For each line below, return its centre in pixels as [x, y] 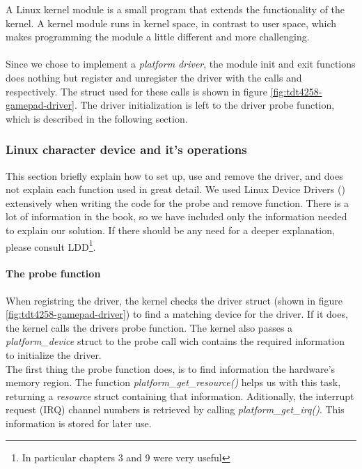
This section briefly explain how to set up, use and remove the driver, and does [174, 175]
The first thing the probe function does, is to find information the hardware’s [171, 368]
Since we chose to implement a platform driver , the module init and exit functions [181, 64]
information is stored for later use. [79, 423]
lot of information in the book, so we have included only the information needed [176, 216]
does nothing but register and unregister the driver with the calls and [154, 77]
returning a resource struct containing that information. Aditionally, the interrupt [180, 395]
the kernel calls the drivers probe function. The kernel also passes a [149, 327]
